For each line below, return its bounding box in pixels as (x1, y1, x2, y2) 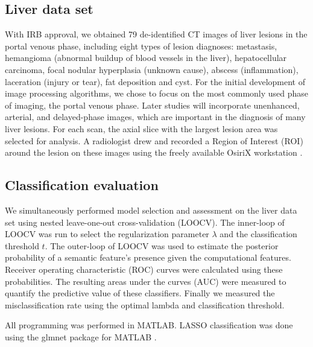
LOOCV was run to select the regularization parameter (5, 228, 209, 240)
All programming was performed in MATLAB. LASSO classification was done (5, 319, 293, 331)
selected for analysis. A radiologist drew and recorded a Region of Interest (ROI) (5, 134, 303, 147)
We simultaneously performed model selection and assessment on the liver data (5, 203, 297, 216)
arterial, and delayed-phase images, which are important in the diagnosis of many (5, 110, 306, 123)
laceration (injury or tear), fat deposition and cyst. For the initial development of (5, 75, 305, 88)
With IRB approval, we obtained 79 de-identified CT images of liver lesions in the (5, 28, 308, 40)
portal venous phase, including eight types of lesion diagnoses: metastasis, (5, 39, 277, 52)
